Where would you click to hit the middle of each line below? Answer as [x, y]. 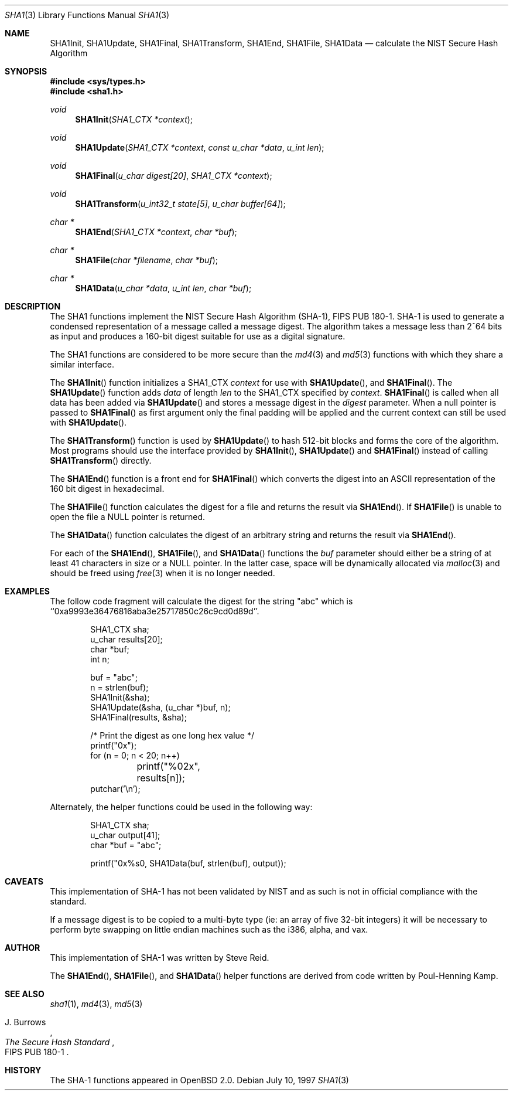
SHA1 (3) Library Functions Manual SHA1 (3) [87, 15]
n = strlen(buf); [119, 687]
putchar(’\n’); [115, 789]
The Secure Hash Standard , [60, 1042]
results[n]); [161, 778]
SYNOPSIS [26, 71]
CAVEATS [24, 881]
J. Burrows [25, 1022]
